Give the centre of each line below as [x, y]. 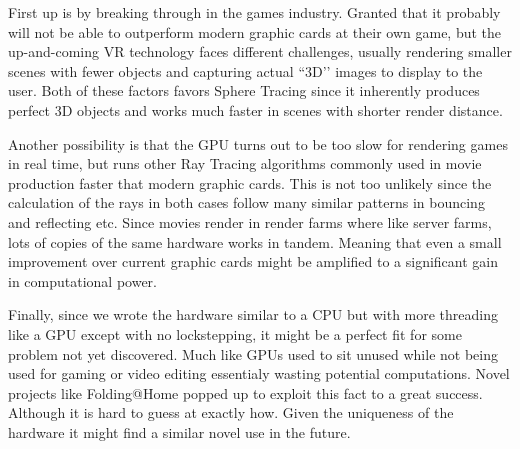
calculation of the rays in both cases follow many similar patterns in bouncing [246, 202]
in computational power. [83, 280]
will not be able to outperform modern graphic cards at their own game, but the [255, 31]
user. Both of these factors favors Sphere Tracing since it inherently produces [244, 90]
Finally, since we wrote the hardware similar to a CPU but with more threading [253, 314]
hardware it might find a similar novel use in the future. [179, 431]
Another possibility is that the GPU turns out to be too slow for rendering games [258, 143]
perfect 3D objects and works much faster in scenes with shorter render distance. [255, 109]
